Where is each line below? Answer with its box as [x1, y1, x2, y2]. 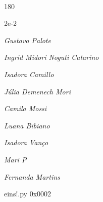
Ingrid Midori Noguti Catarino [4, 52, 99, 62]
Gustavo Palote [4, 35, 51, 45]
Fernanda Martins [4, 171, 60, 182]
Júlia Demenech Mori [4, 86, 71, 96]
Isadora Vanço [4, 137, 48, 148]
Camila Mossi [4, 103, 47, 114]
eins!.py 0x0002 [4, 188, 51, 199]
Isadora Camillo [4, 69, 54, 79]
